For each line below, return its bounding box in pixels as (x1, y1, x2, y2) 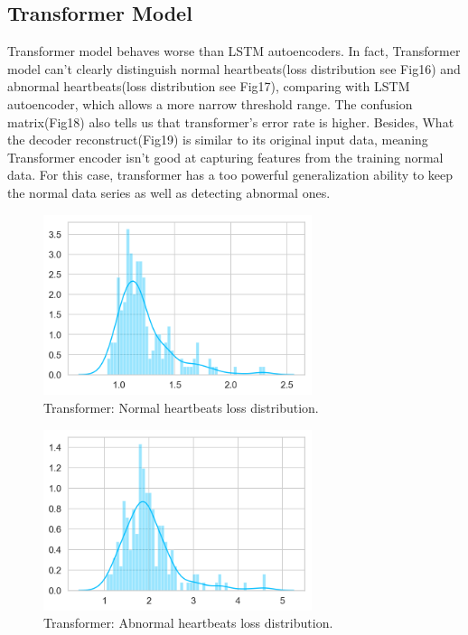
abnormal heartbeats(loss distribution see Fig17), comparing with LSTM (7, 77, 410, 96)
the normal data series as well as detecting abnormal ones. (7, 182, 331, 201)
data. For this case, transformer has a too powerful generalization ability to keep (7, 165, 454, 184)
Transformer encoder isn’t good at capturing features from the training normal (7, 147, 444, 166)
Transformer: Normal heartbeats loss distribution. (43, 398, 319, 417)
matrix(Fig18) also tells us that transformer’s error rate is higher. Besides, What (7, 112, 454, 131)
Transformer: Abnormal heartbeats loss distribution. (43, 613, 333, 632)
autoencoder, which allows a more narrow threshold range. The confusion (7, 94, 413, 113)
